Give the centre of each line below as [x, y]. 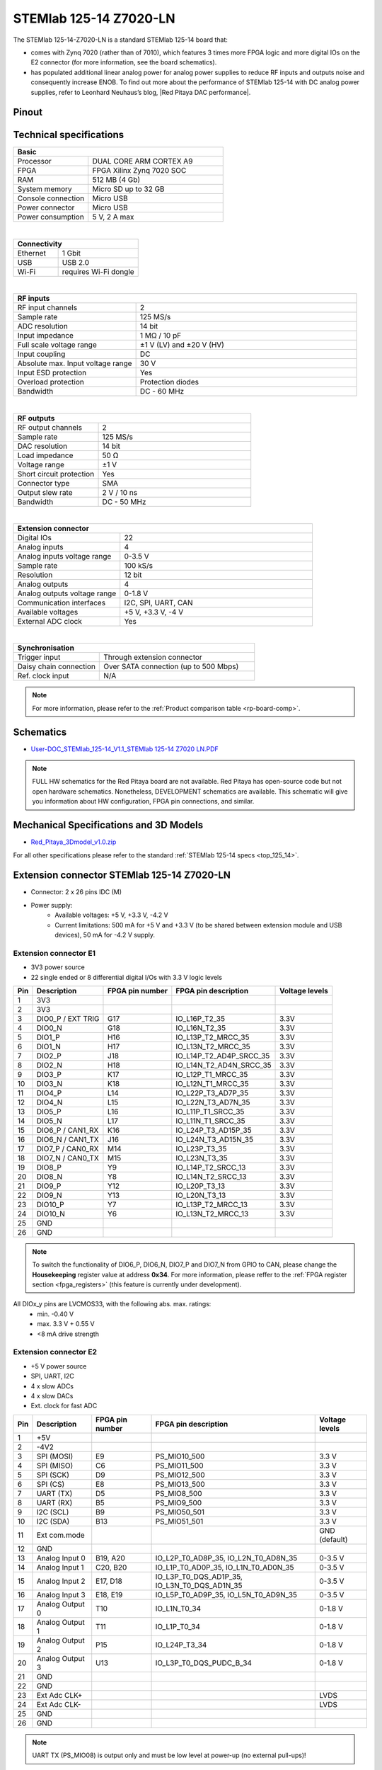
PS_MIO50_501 [180, 1512]
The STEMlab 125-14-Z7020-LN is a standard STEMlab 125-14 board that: [120, 40]
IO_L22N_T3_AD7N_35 [213, 1102]
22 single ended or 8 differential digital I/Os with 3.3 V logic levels [127, 977]
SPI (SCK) [53, 1475]
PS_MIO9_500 [179, 1502]
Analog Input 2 [61, 1581]
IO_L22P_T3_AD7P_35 [212, 1092]
